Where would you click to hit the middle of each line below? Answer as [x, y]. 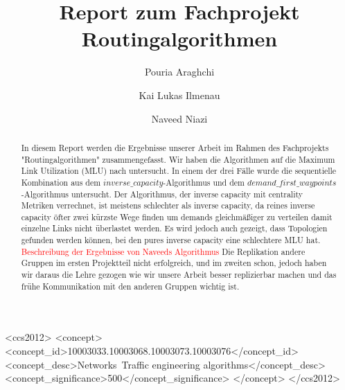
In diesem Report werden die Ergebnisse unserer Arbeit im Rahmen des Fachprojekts [175, 147]
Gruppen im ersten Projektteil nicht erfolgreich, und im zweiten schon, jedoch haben [174, 263]
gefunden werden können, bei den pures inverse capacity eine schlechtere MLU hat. [171, 240]
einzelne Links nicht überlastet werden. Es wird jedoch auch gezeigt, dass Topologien [174, 228]
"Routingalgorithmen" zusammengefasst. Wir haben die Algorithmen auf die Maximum [178, 159]
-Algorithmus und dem [204, 182]
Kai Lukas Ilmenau [179, 95]
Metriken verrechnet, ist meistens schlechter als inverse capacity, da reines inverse [168, 205]
